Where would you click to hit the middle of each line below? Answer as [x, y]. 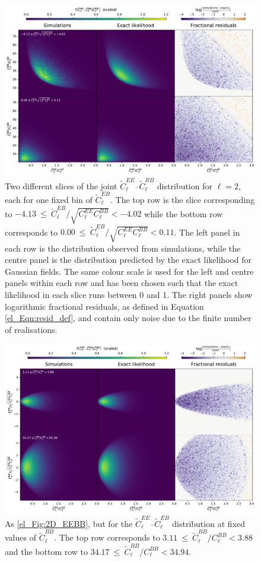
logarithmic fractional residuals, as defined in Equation [104, 306]
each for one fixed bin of [49, 199]
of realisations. [31, 329]
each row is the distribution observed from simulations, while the [123, 248]
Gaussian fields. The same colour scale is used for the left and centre [129, 271]
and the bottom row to [47, 551]
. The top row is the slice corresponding [182, 199]
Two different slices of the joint [61, 185]
